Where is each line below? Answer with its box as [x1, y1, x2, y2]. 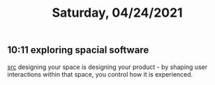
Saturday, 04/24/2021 [52, 5, 183, 21]
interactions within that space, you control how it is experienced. [7, 70, 193, 78]
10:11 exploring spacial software [7, 44, 149, 56]
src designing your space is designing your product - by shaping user [7, 63, 208, 71]
